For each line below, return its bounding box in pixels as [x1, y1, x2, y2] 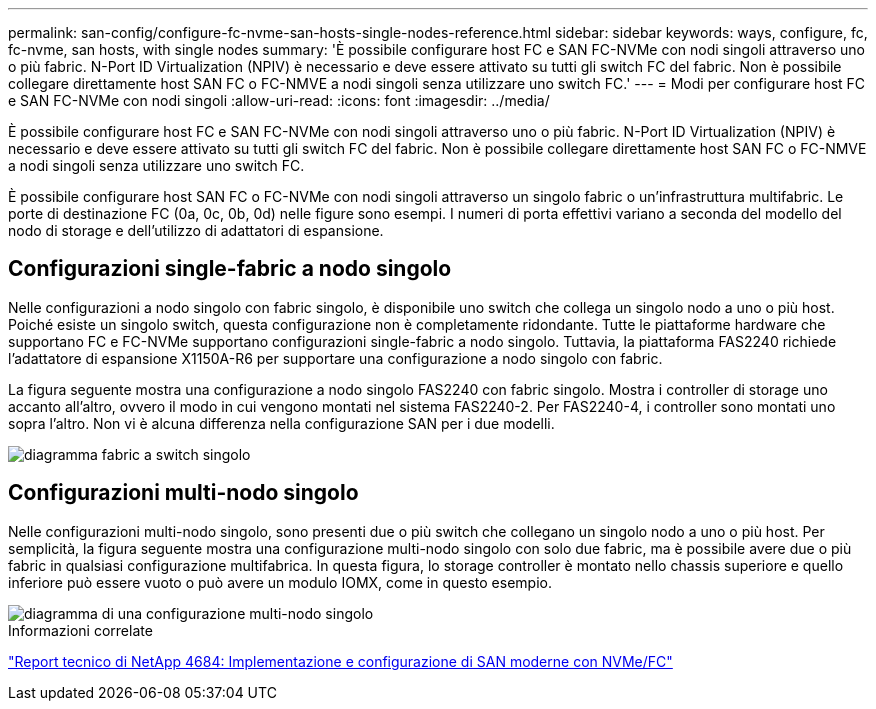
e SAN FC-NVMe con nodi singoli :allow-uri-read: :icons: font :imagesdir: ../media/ [8, 92, 550, 109]
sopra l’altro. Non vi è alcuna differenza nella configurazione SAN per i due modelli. [8, 414, 555, 432]
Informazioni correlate [8, 621, 153, 639]
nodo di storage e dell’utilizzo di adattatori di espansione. [8, 222, 384, 239]
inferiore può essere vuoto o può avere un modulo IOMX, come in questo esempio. [8, 573, 552, 591]
